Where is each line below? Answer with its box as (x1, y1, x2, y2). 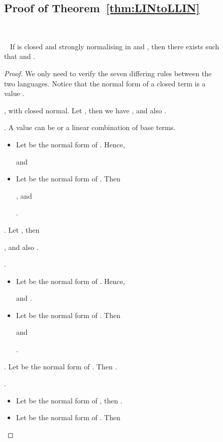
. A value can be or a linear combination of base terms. (4, 122, 176, 133)
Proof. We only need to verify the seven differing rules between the (4, 68, 212, 78)
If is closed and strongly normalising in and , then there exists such (10, 41, 219, 51)
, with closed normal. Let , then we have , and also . (4, 105, 167, 115)
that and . (4, 51, 36, 61)
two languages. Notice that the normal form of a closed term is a (4, 78, 206, 88)
